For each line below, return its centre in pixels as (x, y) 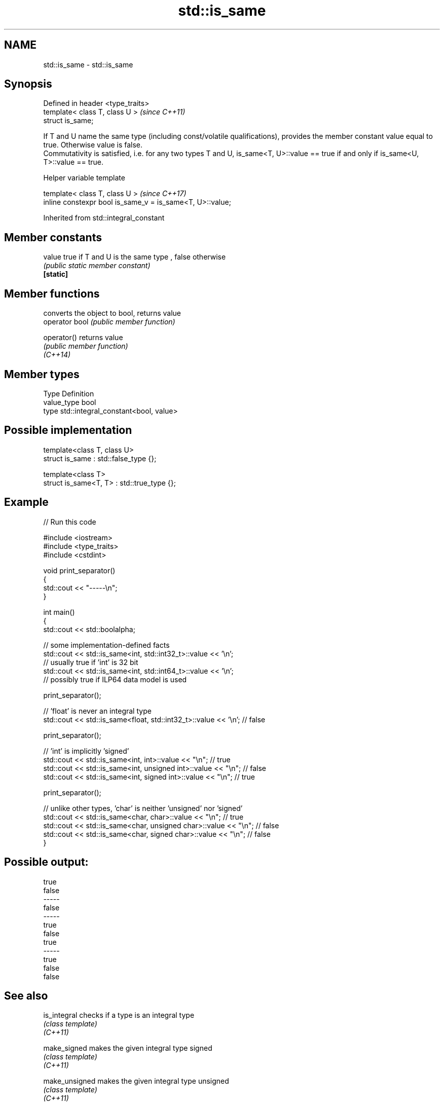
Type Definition (69, 393)
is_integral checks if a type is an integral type (119, 1015)
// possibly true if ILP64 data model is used (115, 679)
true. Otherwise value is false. (93, 145)
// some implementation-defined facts (106, 645)
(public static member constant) (97, 266)
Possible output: (46, 862)
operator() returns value (83, 338)
